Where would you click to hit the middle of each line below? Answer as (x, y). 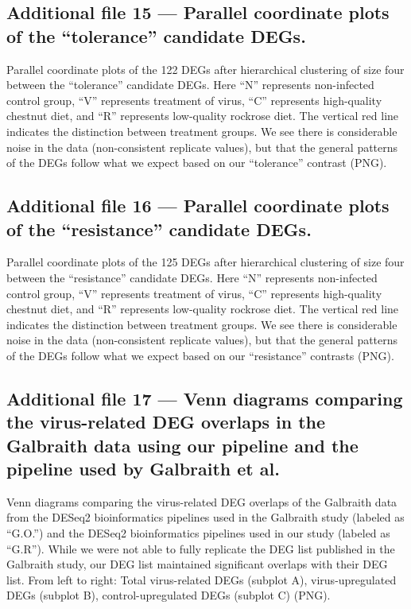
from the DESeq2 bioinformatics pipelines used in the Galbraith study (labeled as (205, 517)
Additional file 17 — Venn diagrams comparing (205, 398)
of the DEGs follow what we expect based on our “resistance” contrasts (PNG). (200, 355)
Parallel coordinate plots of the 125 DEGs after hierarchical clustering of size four (205, 262)
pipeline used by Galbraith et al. (143, 469)
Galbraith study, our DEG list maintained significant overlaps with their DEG (197, 564)
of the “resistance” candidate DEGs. (159, 229)
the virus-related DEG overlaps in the (166, 422)
